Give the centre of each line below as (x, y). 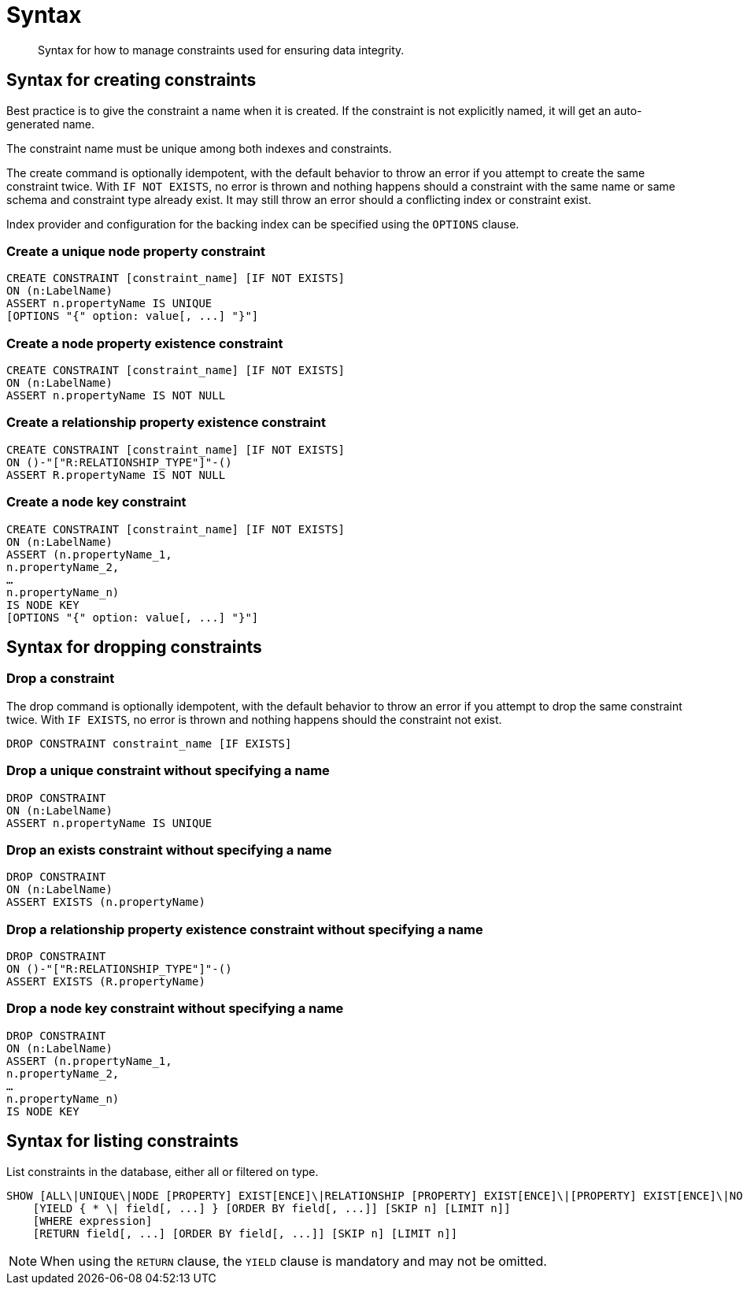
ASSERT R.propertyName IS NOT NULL (116, 475)
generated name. (51, 124)
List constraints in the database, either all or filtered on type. (163, 1171)
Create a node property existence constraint (145, 343)
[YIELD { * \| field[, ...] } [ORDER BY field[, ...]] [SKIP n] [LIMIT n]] (272, 1208)
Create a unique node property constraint (136, 251)
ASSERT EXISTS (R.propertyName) (106, 982)
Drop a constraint (61, 679)
